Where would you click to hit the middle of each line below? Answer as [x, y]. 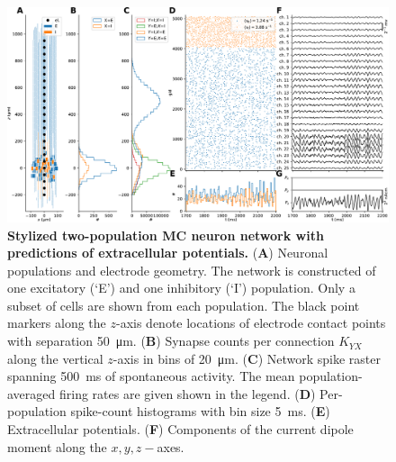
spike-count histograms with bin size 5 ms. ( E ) [200, 411]
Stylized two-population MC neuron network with [166, 235]
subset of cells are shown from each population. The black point [184, 305]
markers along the [57, 323]
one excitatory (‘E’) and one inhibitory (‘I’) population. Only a [181, 288]
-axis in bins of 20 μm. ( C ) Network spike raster [247, 358]
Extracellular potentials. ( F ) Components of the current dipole [180, 429]
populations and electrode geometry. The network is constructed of [192, 270]
